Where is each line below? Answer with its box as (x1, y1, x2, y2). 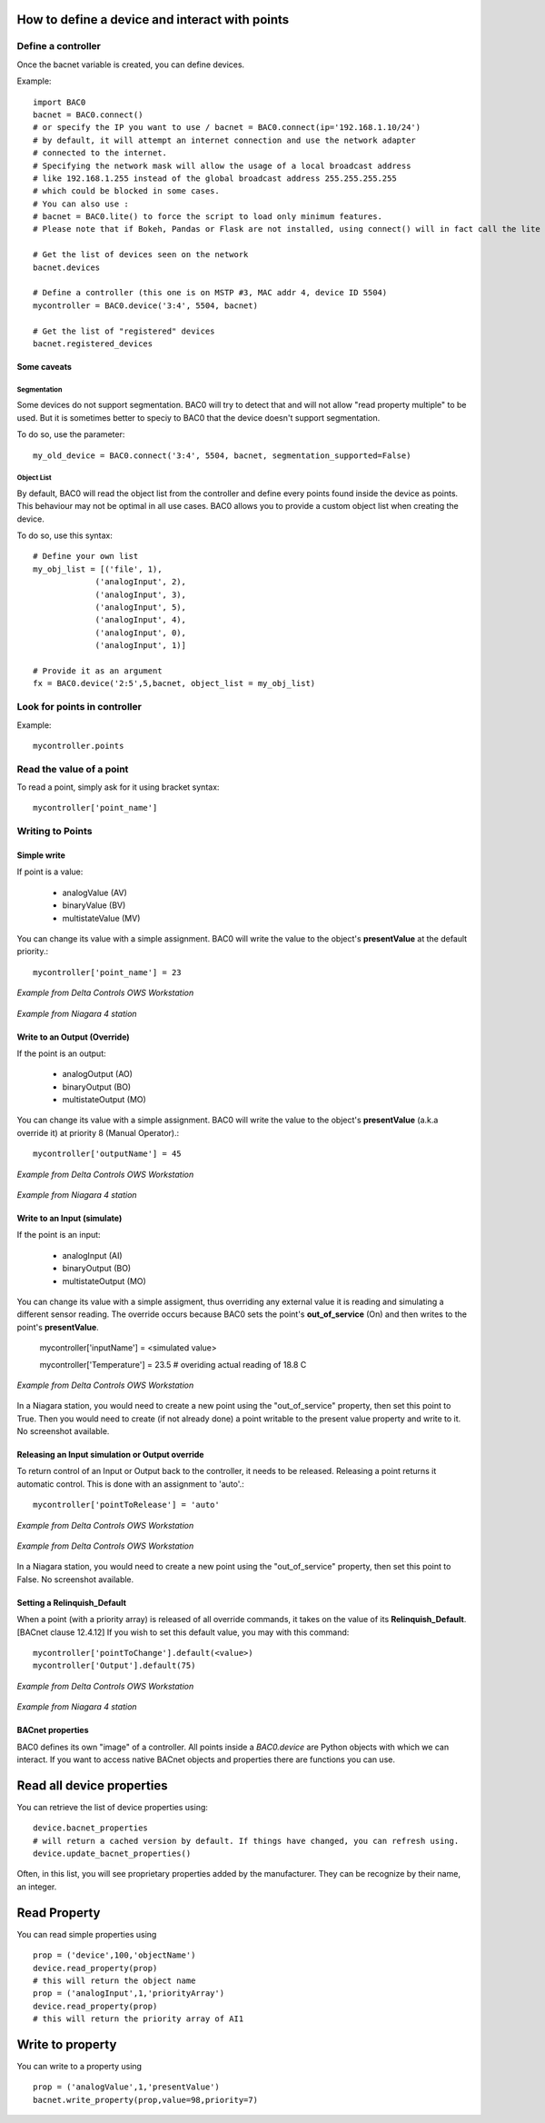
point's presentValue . (16, 1321, 99, 1332)
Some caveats (16, 361, 73, 372)
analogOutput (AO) (62, 1069, 134, 1080)
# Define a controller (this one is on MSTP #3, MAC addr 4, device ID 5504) (33, 287, 388, 298)
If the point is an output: (16, 1048, 106, 1059)
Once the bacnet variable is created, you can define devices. (16, 59, 245, 70)
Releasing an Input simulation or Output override (16, 1450, 204, 1460)
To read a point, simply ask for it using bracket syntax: (16, 782, 220, 792)
